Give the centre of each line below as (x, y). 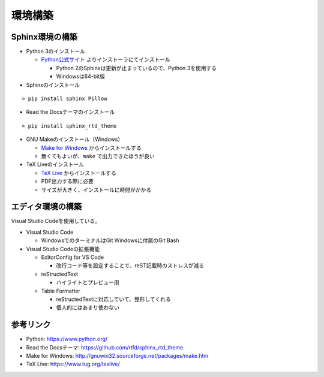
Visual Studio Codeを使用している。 (55, 221)
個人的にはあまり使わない (88, 307)
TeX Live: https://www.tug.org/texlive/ (73, 364)
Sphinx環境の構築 (44, 37)
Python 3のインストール (55, 52)
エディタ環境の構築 (46, 207)
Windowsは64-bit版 (80, 76)
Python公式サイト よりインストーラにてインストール (106, 59)
